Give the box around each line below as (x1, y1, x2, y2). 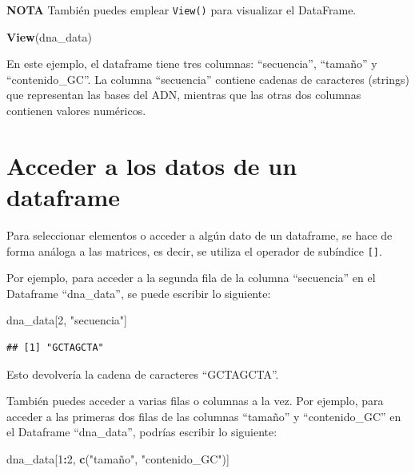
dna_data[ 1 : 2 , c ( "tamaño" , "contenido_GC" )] (6, 450, 229, 467)
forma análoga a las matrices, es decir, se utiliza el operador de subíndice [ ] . (6, 242, 382, 259)
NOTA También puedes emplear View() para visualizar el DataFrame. (6, 2, 357, 18)
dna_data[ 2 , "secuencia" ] (6, 312, 127, 328)
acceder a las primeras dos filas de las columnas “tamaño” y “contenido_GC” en (6, 407, 401, 424)
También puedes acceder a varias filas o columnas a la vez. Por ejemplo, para (6, 392, 384, 409)
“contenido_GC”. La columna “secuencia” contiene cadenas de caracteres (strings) (6, 70, 409, 87)
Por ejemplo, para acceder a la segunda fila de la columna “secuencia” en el (6, 269, 376, 286)
